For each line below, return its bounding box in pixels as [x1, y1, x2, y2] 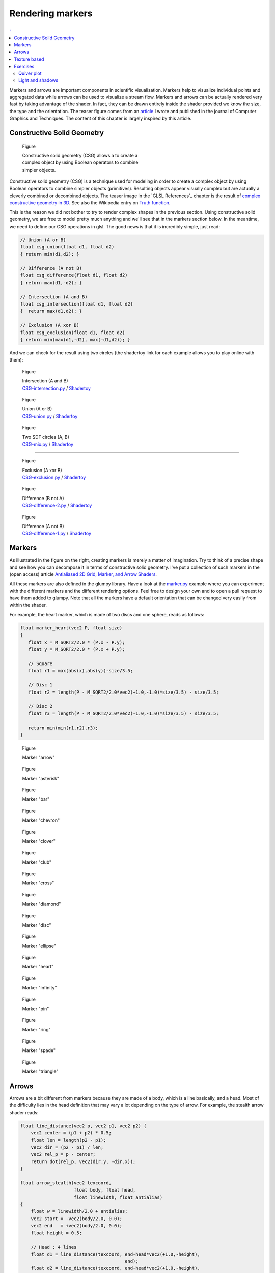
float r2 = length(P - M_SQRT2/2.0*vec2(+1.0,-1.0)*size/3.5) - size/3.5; [28, 689, 219, 695]
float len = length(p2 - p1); [31, 1137, 106, 1143]
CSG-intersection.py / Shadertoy [22, 385, 91, 391]
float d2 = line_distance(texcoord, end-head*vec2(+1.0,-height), [31, 1265, 201, 1271]
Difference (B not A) [22, 495, 64, 501]
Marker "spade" [22, 1047, 56, 1054]
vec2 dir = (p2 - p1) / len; [31, 1144, 104, 1150]
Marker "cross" [22, 880, 54, 886]
